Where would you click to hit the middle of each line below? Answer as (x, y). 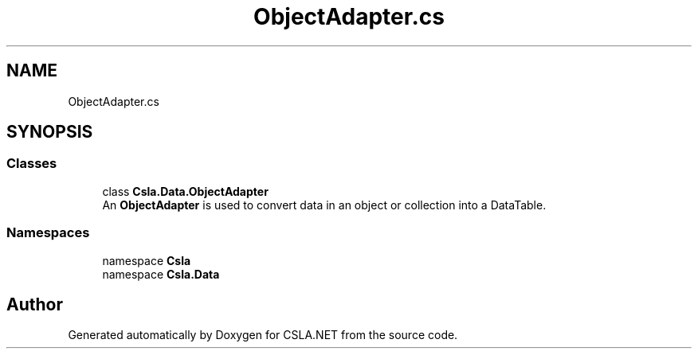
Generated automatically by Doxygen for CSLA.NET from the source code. (263, 335)
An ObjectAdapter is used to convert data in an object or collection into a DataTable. (324, 205)
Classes (32, 164)
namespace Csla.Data (161, 274)
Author (35, 304)
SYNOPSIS (50, 132)
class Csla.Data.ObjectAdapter (185, 191)
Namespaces (48, 233)
